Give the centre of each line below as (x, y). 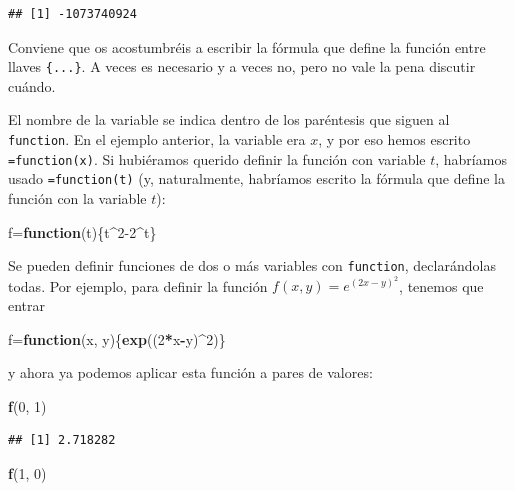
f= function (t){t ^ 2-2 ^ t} (82, 231)
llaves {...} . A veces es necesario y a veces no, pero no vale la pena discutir (242, 66)
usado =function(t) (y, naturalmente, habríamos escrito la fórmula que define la (256, 178)
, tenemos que (441, 285)
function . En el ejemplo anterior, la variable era (157, 139)
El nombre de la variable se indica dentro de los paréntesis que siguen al (229, 119)
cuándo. (32, 85)
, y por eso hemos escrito (394, 139)
